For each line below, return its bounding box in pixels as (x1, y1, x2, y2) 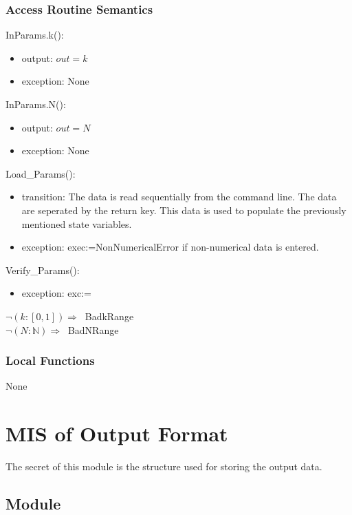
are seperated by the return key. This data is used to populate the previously (21, 202, 346, 217)
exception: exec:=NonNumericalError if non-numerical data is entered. (21, 240, 319, 254)
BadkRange (85, 308, 134, 323)
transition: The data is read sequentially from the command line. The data (21, 189, 337, 204)
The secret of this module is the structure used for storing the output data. (5, 459, 322, 474)
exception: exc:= (21, 286, 91, 300)
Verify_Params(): (5, 262, 80, 277)
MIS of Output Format (5, 419, 228, 448)
